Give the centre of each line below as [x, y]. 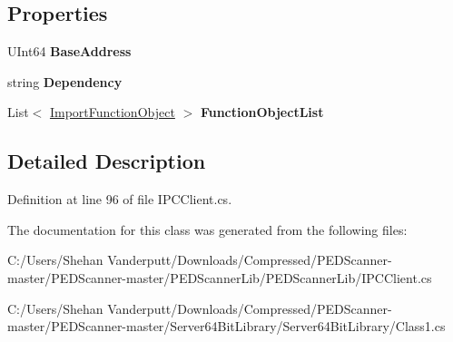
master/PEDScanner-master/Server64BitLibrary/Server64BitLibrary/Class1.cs [226, 326]
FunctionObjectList [262, 112]
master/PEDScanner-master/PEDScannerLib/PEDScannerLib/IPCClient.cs [220, 277]
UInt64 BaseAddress [69, 51]
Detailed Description [107, 161]
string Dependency [65, 81]
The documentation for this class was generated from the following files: [207, 229]
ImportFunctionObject [112, 112]
